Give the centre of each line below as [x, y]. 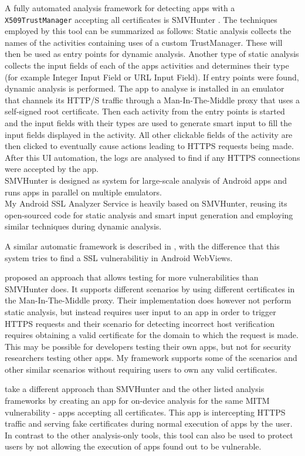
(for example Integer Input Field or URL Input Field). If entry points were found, [152, 77]
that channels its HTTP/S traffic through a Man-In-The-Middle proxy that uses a [152, 99]
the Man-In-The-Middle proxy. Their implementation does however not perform [148, 300]
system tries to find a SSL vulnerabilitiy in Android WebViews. [119, 257]
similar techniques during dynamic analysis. [83, 226]
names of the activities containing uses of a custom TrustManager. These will [144, 42]
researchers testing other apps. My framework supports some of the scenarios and [151, 358]
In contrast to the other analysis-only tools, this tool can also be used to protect [149, 435]
